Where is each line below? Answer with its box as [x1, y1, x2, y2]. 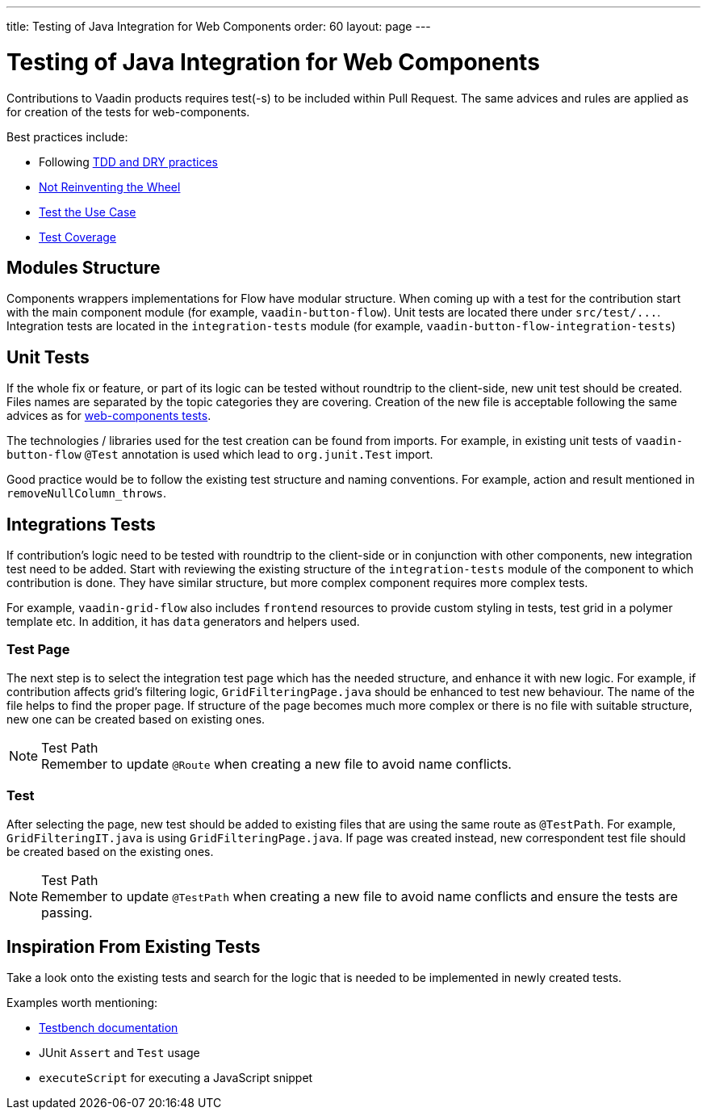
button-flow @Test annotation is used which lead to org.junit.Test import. [6, 447, 433, 462]
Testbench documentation [39, 1021, 178, 1035]
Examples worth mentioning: [6, 996, 158, 1010]
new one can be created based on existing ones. [6, 711, 266, 726]
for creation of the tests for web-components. [6, 104, 250, 119]
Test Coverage [39, 229, 116, 244]
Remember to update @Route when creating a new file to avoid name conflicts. [41, 755, 512, 772]
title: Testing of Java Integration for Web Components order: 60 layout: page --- [6, 19, 431, 33]
